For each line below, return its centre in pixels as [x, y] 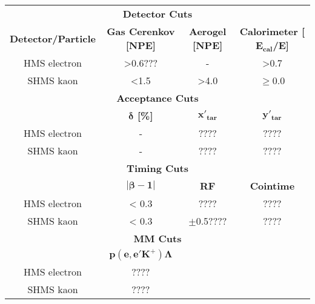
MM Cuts [157, 238]
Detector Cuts [157, 14]
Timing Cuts [157, 168]
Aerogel [208, 31]
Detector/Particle [53, 38]
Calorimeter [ [272, 31]
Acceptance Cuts [157, 98]
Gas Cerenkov [141, 31]
